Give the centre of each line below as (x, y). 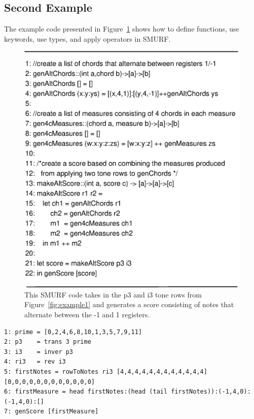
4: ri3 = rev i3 (35, 362)
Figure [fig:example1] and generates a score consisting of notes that (129, 304)
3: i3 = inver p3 (39, 352)
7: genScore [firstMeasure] (51, 412)
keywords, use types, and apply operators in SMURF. (87, 38)
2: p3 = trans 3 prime (48, 342)
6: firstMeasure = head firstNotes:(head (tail (86, 392)
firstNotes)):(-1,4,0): (211, 392)
